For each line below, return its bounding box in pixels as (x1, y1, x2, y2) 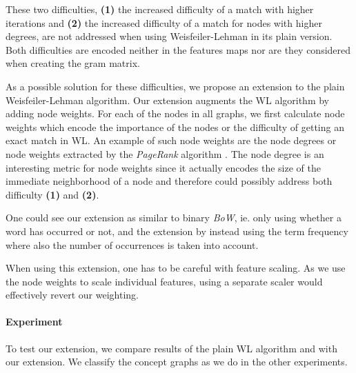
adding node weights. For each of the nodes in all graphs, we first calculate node (6, 106, 345, 121)
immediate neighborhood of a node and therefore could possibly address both (6, 174, 333, 188)
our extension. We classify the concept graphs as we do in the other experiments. (6, 354, 348, 369)
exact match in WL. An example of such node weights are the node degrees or (6, 133, 337, 148)
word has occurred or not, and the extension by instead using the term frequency (6, 223, 348, 238)
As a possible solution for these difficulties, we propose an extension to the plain (6, 79, 345, 93)
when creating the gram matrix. (6, 56, 140, 70)
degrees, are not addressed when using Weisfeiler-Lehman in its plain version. (6, 29, 333, 43)
